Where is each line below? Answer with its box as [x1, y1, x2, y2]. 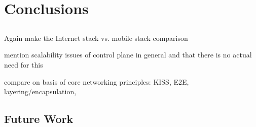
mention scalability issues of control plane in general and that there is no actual [4, 49, 252, 60]
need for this [4, 59, 43, 70]
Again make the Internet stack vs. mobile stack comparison [4, 32, 188, 43]
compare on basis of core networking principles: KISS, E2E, [4, 76, 189, 87]
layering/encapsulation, [4, 86, 77, 97]
